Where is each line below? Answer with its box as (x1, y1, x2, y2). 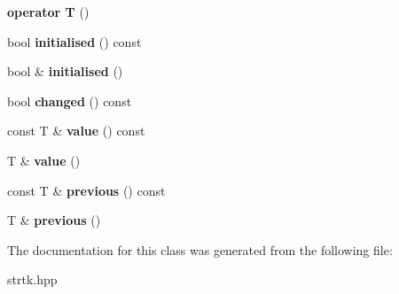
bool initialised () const (7, 32, 142, 50)
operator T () (7, 3, 90, 20)
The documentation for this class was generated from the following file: (7, 240, 393, 259)
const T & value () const (7, 121, 145, 140)
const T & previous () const (7, 181, 166, 199)
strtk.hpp (7, 270, 58, 289)
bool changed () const (7, 91, 132, 110)
